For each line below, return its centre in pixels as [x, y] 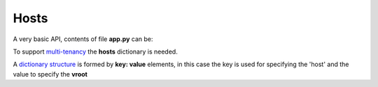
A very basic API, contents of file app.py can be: [83, 39]
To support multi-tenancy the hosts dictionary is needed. [95, 52]
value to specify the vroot [50, 74]
